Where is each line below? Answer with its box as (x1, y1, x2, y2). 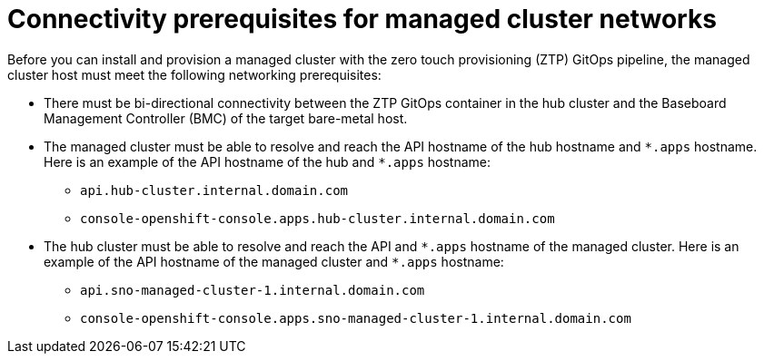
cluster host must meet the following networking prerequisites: (7, 66, 382, 83)
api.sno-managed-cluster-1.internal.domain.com (80, 282, 425, 298)
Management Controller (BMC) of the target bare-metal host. (44, 110, 408, 126)
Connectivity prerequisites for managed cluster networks (7, 4, 717, 34)
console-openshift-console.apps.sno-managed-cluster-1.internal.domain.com (80, 310, 631, 326)
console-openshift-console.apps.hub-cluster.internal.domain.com (80, 210, 555, 226)
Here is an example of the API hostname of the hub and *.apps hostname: (44, 153, 491, 170)
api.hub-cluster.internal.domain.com (80, 182, 349, 198)
